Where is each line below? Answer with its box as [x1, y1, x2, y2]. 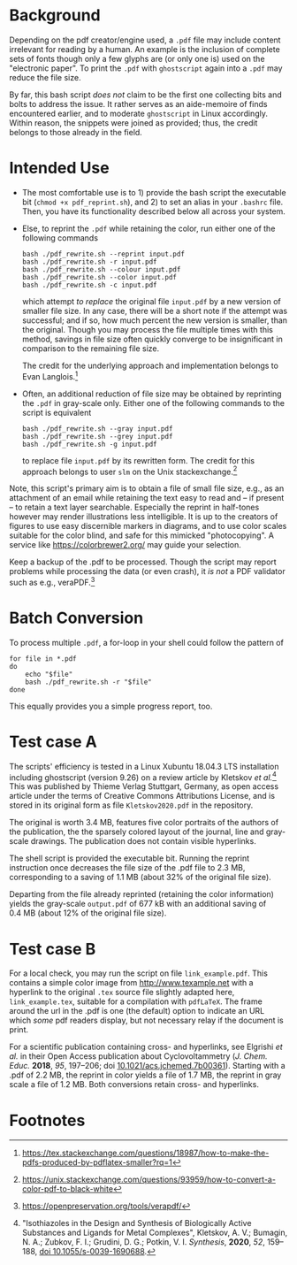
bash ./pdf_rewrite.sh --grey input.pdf [21, 432, 173, 441]
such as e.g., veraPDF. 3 [9, 576, 95, 587]
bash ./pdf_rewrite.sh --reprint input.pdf [21, 249, 186, 258]
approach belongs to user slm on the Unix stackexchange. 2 [21, 464, 238, 477]
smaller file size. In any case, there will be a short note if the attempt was [21, 305, 288, 316]
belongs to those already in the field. [9, 126, 143, 137]
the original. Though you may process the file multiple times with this [21, 324, 274, 334]
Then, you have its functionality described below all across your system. [21, 205, 286, 217]
